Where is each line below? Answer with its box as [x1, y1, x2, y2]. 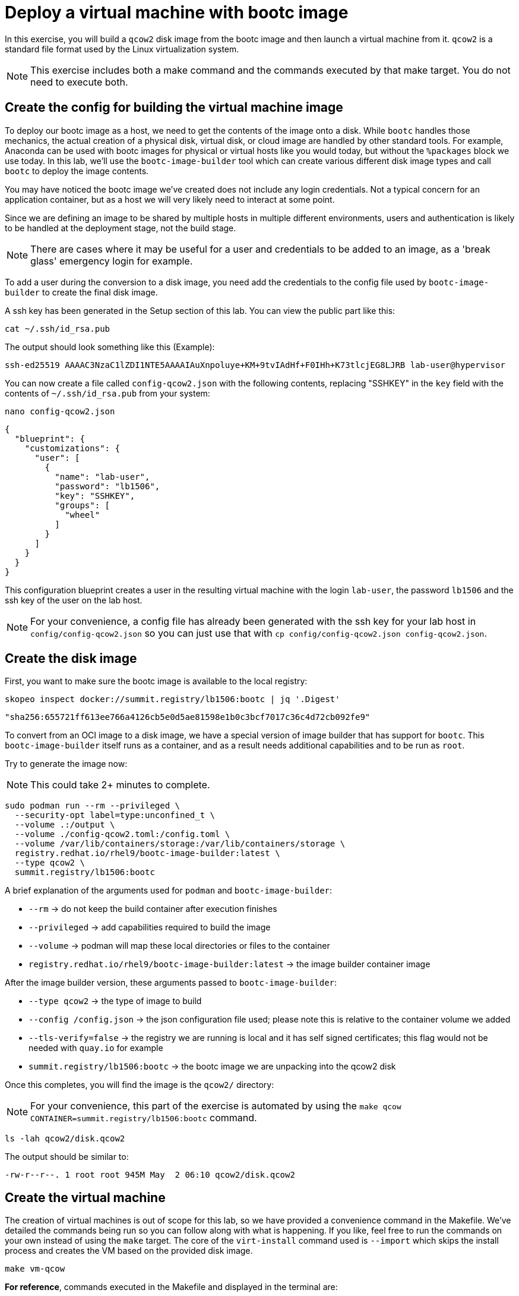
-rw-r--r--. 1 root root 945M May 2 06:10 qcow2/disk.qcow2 [5, 1170, 295, 1180]
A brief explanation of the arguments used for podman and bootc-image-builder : [5, 885, 333, 896]
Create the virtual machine [5, 1190, 166, 1205]
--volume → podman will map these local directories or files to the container [29, 940, 330, 951]
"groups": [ [55, 500, 110, 510]
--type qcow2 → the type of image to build [29, 996, 202, 1006]
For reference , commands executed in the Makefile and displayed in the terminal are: [5, 1282, 338, 1292]
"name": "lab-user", [55, 471, 150, 482]
